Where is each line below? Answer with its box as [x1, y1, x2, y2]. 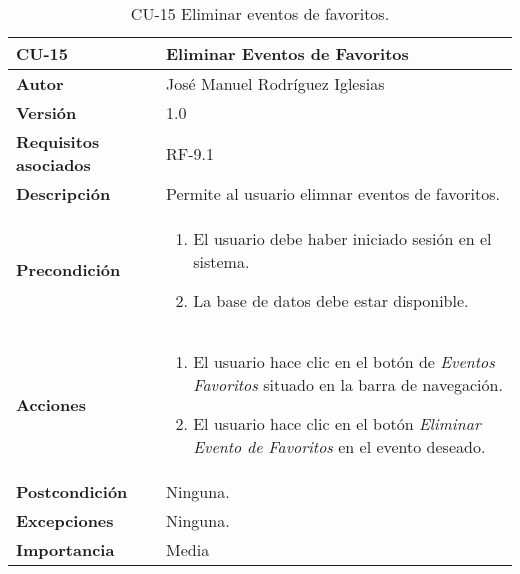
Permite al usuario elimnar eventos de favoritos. [166, 182, 501, 205]
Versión [16, 101, 77, 124]
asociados [16, 153, 91, 176]
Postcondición [16, 480, 128, 503]
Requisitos [16, 130, 100, 153]
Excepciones [16, 509, 114, 532]
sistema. [193, 250, 250, 273]
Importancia [16, 538, 115, 561]
